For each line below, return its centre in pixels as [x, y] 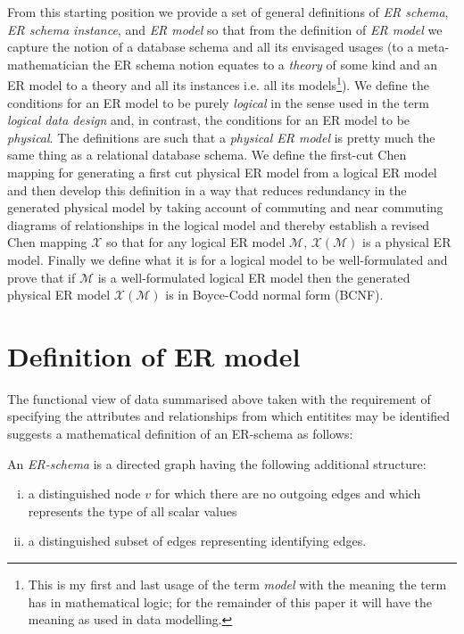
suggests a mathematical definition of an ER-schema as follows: [180, 434]
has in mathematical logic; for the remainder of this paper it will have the [230, 601]
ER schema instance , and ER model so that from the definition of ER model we [225, 29]
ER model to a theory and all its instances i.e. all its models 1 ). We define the [218, 84]
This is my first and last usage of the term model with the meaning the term [237, 585]
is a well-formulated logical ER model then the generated [254, 277]
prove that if [41, 277]
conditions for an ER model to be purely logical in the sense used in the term [218, 102]
